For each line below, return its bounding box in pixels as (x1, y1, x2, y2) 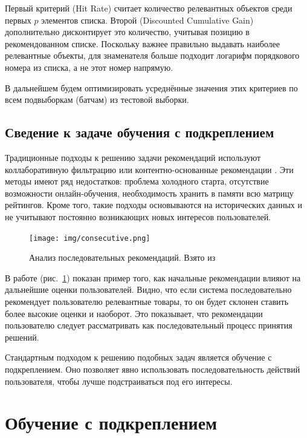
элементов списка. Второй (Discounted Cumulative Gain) (41, 13, 254, 26)
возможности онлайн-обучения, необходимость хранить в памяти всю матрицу (5, 186, 294, 199)
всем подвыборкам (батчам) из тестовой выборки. (5, 93, 189, 106)
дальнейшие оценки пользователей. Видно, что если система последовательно (5, 283, 292, 296)
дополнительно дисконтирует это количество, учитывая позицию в (5, 25, 250, 38)
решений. (5, 330, 39, 343)
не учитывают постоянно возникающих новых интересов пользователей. (5, 210, 271, 223)
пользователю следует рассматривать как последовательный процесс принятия (5, 319, 292, 332)
